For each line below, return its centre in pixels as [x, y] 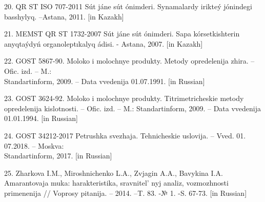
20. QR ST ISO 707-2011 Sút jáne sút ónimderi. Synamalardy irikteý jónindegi [128, 6]
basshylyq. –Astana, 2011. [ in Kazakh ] [64, 16]
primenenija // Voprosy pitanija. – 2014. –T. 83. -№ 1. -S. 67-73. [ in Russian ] [126, 193]
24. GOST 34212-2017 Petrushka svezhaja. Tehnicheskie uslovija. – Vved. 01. [125, 135]
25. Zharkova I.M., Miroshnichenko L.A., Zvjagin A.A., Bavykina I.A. [114, 173]
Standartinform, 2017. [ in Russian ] [58, 156]
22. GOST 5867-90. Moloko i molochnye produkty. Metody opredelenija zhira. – [129, 61]
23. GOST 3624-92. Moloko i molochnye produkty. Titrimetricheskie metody [124, 98]
